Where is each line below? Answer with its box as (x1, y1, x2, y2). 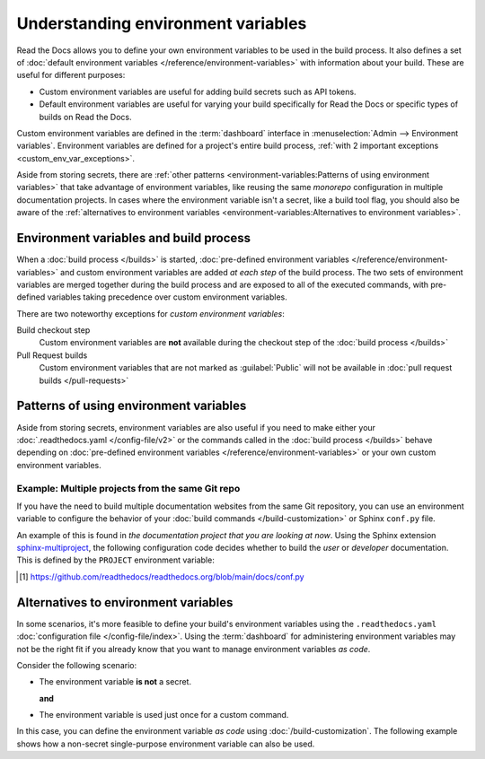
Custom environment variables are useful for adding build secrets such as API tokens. (39, 86, 357, 97)
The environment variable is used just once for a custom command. (39, 710, 289, 720)
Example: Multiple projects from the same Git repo (16, 482, 241, 494)
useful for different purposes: (16, 70, 126, 81)
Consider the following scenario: (16, 659, 137, 670)
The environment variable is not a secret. (39, 676, 192, 687)
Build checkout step (16, 325, 91, 336)
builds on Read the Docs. (39, 111, 132, 122)
